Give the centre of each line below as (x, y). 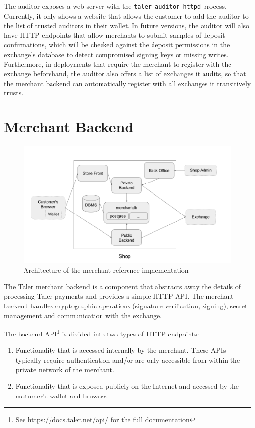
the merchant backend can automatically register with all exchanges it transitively (127, 83)
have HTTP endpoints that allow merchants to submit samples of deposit (115, 35)
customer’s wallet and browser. (62, 395)
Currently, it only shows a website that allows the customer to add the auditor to (126, 15)
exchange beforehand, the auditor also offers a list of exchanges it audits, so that (125, 74)
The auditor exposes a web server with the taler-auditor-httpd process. (115, 6)
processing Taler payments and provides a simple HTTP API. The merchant (119, 296)
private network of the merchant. (65, 369)
